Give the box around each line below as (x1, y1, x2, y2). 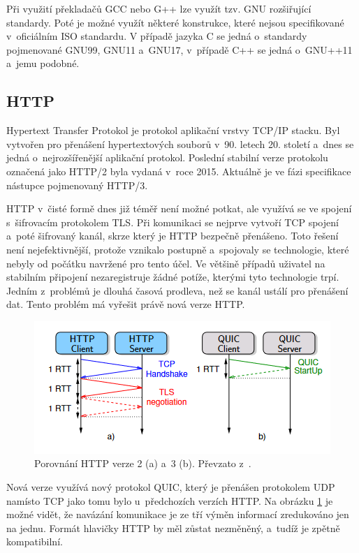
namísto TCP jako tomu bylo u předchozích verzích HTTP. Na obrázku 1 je (6, 493, 333, 508)
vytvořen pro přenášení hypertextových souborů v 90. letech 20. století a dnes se (6, 136, 354, 151)
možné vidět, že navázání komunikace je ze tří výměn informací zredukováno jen (6, 507, 349, 522)
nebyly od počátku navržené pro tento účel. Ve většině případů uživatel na (6, 256, 325, 270)
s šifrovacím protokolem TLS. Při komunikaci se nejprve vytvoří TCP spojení (6, 214, 339, 229)
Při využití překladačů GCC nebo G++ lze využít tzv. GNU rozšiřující (6, 1, 312, 15)
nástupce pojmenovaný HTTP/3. (6, 177, 148, 192)
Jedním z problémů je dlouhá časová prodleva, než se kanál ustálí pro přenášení (6, 283, 349, 297)
